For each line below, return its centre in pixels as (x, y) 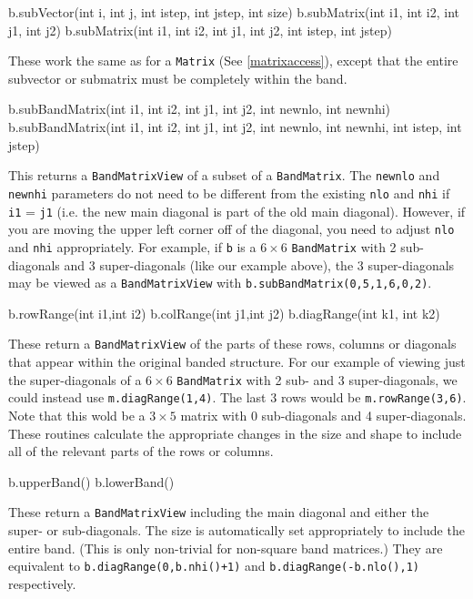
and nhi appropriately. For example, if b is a (132, 246)
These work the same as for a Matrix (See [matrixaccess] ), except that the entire (233, 61)
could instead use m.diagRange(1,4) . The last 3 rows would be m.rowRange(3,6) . (237, 397)
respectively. (42, 583)
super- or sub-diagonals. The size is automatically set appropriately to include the (236, 529)
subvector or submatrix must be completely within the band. (178, 78)
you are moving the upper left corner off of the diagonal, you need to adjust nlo (231, 229)
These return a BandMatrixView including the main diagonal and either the (219, 512)
